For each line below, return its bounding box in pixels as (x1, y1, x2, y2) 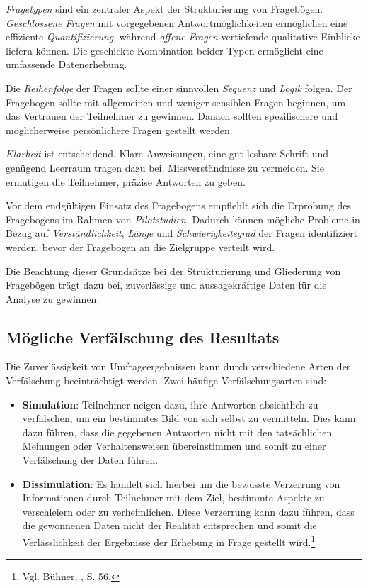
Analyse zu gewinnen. (6, 291, 100, 306)
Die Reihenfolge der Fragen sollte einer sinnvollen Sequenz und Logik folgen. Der (6, 80, 352, 95)
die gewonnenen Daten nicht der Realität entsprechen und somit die (22, 518, 317, 533)
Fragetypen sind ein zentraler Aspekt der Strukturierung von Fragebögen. (6, 1, 323, 16)
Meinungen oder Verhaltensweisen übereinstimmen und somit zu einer (22, 438, 326, 453)
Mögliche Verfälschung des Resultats (6, 326, 280, 348)
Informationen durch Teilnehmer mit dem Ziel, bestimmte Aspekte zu (22, 490, 325, 505)
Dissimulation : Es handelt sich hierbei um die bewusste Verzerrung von (22, 476, 340, 491)
